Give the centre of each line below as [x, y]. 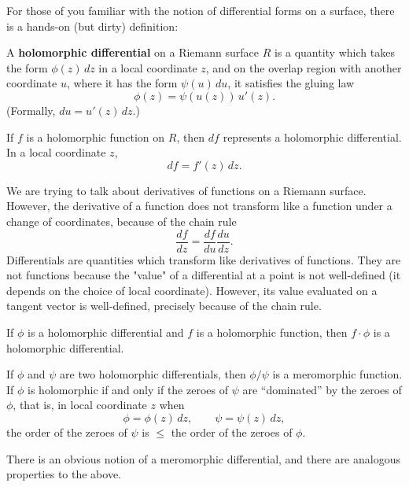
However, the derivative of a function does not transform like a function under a [199, 206]
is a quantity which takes [334, 52]
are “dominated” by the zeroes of [322, 389]
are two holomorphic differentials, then [153, 374]
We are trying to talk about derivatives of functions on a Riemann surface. [186, 190]
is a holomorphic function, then [272, 332]
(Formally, [31, 110]
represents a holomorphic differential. [312, 137]
